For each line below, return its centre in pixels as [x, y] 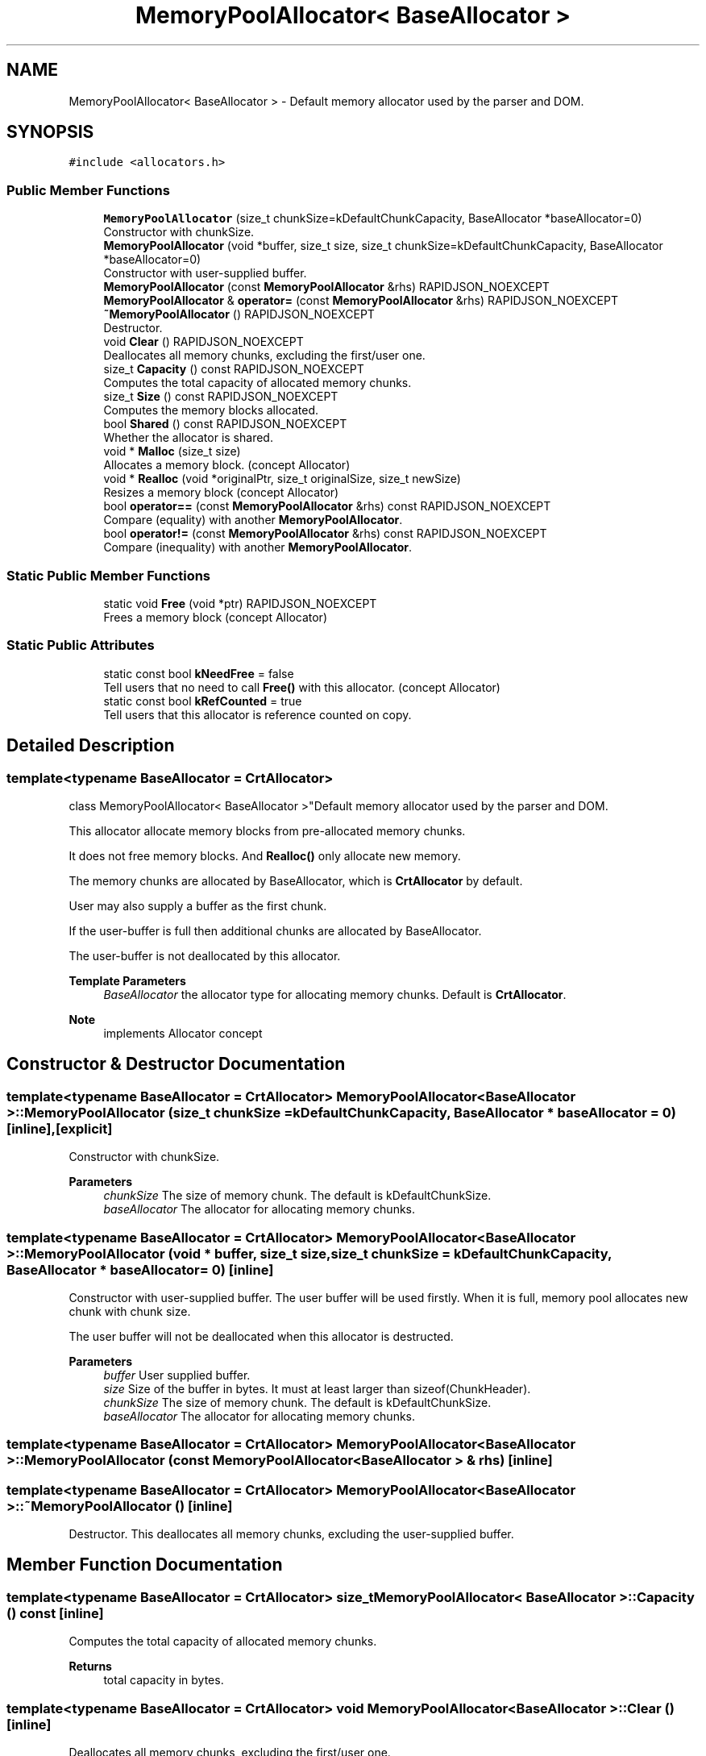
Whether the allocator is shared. [188, 438]
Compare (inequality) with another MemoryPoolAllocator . [258, 547]
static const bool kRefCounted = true [203, 701]
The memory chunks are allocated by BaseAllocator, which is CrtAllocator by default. [296, 880]
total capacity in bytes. [164, 1680]
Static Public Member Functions [109, 575]
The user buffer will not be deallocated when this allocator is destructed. [261, 1336]
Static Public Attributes [81, 645]
